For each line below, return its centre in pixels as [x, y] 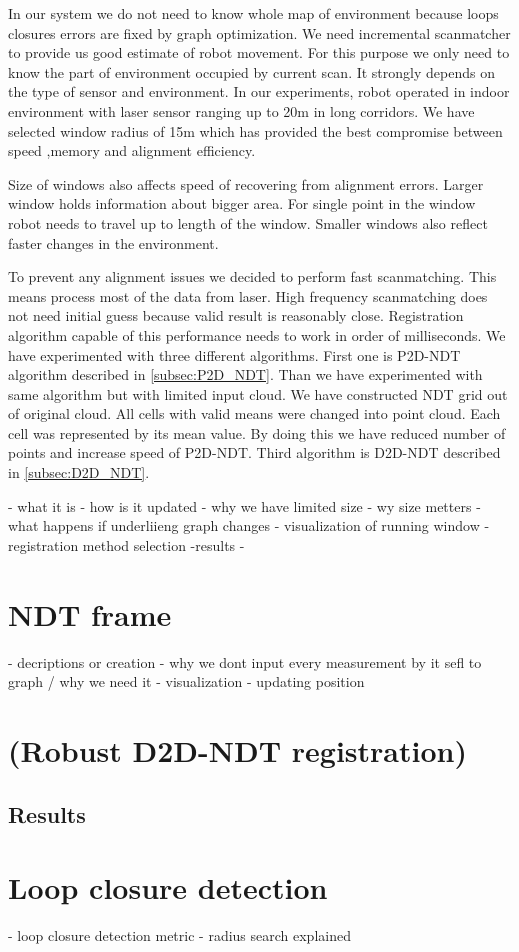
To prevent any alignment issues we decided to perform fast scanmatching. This [252, 276]
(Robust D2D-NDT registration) [237, 749]
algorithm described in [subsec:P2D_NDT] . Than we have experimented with [245, 374]
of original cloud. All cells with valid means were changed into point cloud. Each [254, 413]
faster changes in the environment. [113, 242]
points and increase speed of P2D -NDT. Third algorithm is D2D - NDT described [254, 452]
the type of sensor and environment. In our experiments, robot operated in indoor [259, 91]
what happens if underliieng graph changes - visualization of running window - [249, 525]
